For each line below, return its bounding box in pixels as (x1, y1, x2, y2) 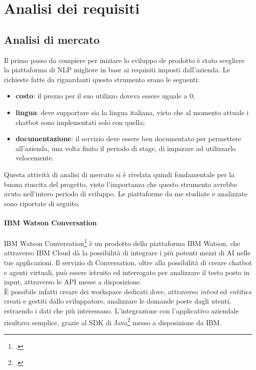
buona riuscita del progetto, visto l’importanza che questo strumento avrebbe (4, 179, 237, 189)
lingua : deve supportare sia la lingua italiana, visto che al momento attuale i (15, 107, 249, 117)
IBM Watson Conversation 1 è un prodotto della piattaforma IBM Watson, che (4, 237, 240, 248)
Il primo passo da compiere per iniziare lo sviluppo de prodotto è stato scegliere (4, 55, 245, 65)
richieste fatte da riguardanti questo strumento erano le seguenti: (4, 74, 200, 84)
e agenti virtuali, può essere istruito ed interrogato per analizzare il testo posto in (4, 267, 250, 277)
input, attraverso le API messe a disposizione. (4, 277, 142, 287)
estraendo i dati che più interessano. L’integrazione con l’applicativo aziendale (4, 305, 239, 315)
